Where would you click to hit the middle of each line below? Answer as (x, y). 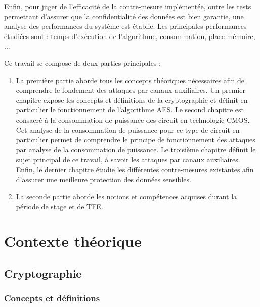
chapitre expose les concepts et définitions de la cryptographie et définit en (132, 100)
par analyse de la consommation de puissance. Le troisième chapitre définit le (136, 149)
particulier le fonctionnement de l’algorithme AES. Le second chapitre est (130, 110)
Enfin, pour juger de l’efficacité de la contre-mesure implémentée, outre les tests (128, 6)
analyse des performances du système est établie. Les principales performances (125, 26)
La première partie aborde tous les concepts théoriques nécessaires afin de (130, 80)
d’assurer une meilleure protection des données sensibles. (103, 179)
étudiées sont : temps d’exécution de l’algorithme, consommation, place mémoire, (130, 36)
